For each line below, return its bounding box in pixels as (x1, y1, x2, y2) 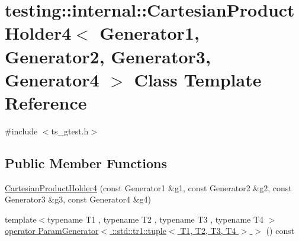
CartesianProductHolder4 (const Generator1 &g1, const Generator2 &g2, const (5, 181, 292, 194)
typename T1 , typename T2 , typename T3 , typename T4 (47, 213, 264, 225)
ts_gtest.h (51, 124, 89, 137)
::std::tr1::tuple (112, 224, 166, 237)
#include (5, 124, 38, 137)
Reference (5, 90, 87, 114)
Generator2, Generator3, (5, 44, 211, 68)
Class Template (134, 67, 262, 91)
